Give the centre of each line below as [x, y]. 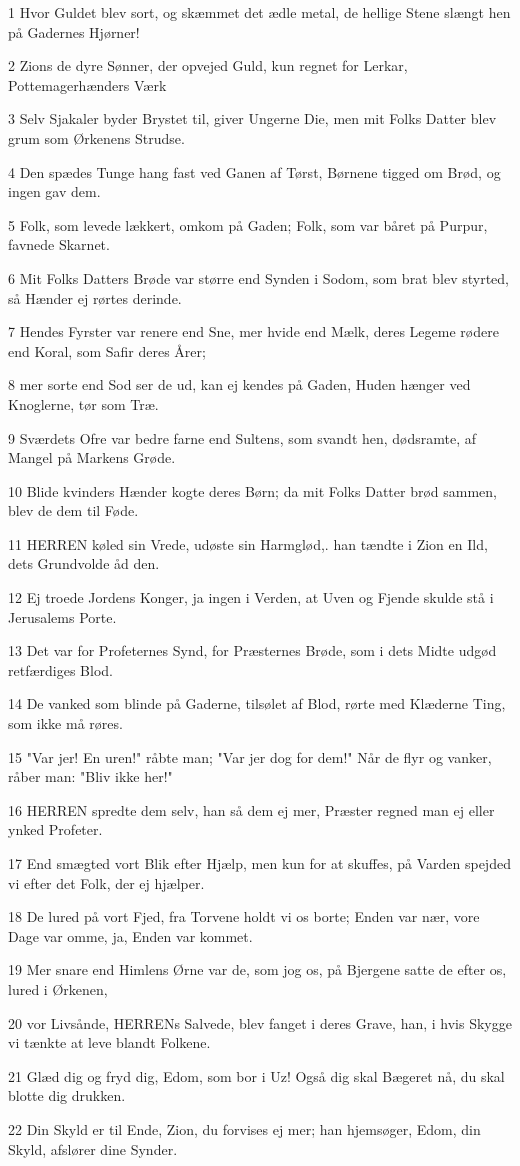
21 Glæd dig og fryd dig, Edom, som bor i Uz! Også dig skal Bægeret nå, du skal [256, 1075]
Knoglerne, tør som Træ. [83, 403]
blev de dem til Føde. [73, 510]
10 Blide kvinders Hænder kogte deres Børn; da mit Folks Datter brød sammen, [252, 490]
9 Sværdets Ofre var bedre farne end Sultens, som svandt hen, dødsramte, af [242, 437]
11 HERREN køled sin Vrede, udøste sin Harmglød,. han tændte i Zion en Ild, [248, 543]
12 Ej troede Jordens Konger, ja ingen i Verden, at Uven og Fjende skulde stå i [251, 597]
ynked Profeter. [55, 829]
